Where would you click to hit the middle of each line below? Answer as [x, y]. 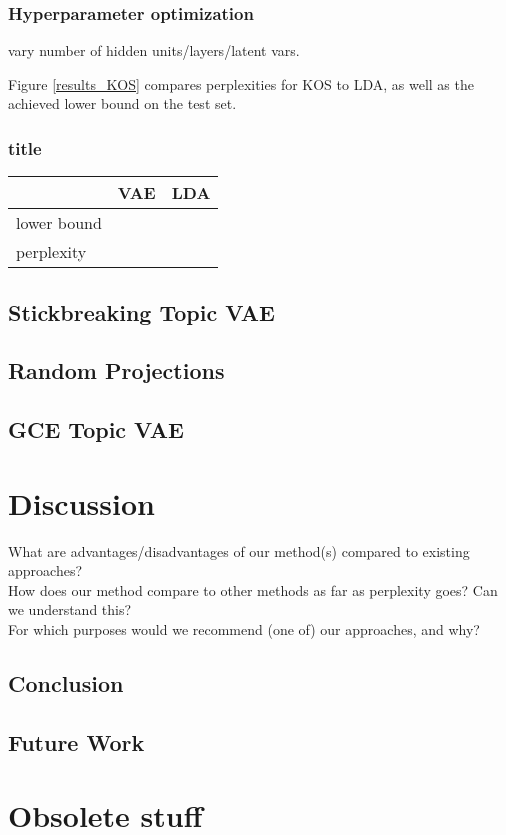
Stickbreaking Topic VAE [141, 311]
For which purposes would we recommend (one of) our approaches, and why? [244, 629]
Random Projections [116, 370]
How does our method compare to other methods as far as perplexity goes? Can [253, 589]
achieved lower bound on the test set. [122, 103]
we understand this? [70, 609]
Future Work [76, 741]
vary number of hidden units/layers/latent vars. [154, 50]
